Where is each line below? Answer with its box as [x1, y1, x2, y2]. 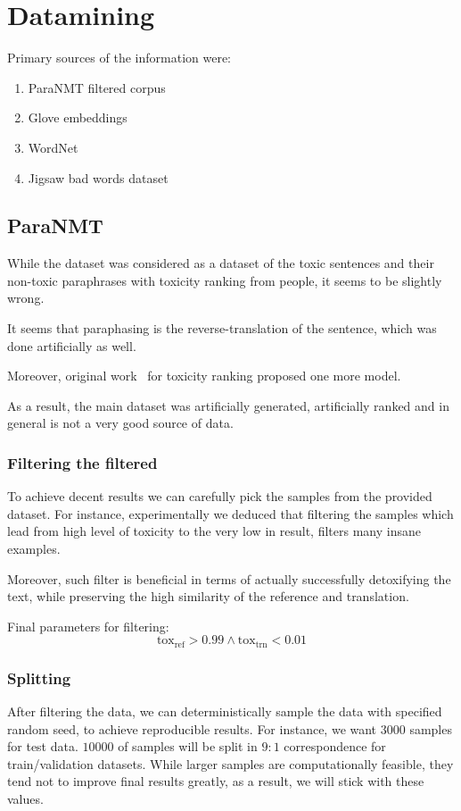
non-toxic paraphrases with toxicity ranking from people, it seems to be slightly [7, 271, 442, 289]
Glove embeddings [28, 108, 128, 127]
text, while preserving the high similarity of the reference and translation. [7, 587, 409, 606]
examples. [7, 539, 61, 558]
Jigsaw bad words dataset [28, 168, 169, 187]
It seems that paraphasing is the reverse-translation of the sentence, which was [7, 319, 437, 338]
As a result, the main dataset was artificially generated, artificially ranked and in [7, 396, 449, 414]
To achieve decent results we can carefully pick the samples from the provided [7, 487, 432, 506]
